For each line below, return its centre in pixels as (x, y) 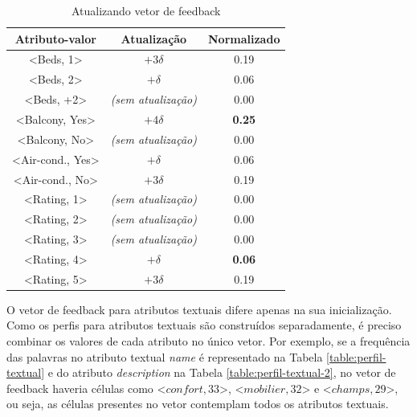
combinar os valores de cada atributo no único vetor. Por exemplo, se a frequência (208, 341)
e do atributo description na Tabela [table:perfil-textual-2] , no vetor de (222, 372)
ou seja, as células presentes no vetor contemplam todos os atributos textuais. (198, 404)
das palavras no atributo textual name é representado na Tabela (165, 356)
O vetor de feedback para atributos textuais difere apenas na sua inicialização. (199, 309)
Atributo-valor (55, 38)
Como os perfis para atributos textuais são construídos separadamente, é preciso (204, 325)
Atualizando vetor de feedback (146, 10)
